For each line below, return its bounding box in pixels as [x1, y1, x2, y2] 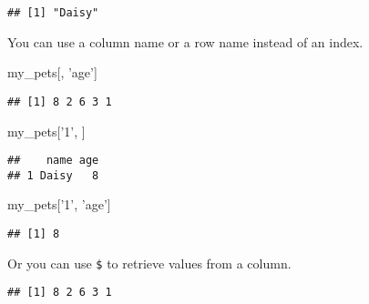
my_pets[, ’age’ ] [7, 63, 97, 82]
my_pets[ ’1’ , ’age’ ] [7, 195, 111, 214]
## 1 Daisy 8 [7, 168, 99, 182]
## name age [7, 154, 99, 167]
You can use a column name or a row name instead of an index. [7, 32, 364, 51]
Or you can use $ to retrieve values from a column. [7, 253, 292, 272]
